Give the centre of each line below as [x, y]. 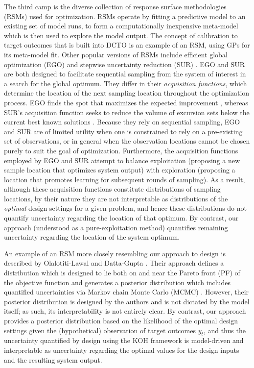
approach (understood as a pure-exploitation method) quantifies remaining [116, 227]
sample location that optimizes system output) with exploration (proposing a [120, 170]
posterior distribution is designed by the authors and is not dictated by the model [127, 301]
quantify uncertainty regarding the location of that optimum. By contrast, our [121, 218]
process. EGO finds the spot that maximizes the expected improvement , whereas [126, 102]
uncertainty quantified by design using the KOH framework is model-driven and [124, 340]
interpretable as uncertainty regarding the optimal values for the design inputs [122, 350]
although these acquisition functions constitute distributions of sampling [112, 189]
